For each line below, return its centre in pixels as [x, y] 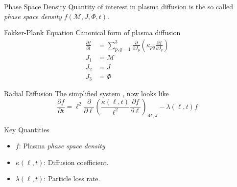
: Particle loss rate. [72, 178]
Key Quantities [27, 129]
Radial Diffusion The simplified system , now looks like [86, 93]
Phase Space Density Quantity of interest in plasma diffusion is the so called [119, 6]
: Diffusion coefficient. [76, 162]
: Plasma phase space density [62, 146]
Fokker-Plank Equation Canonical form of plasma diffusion [92, 32]
